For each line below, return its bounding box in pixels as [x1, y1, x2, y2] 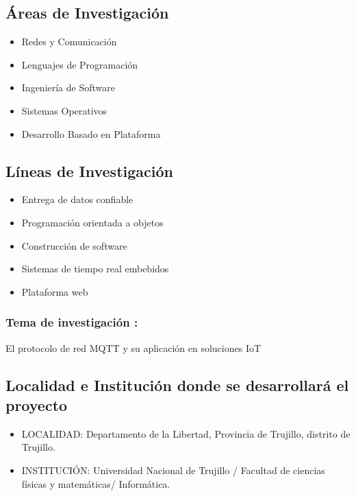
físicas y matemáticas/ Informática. [21, 476, 170, 491]
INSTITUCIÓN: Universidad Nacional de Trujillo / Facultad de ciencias [21, 462, 325, 477]
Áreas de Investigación [5, 2, 169, 23]
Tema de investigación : [5, 314, 138, 331]
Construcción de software [21, 238, 127, 252]
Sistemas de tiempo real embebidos [21, 261, 169, 276]
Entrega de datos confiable [21, 192, 133, 206]
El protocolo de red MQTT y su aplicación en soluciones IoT [5, 340, 262, 355]
